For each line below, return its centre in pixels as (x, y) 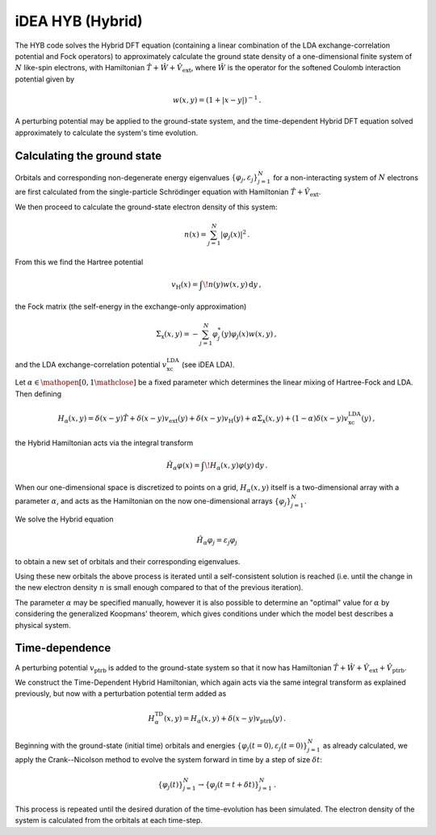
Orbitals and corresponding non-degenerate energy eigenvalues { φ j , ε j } (136, 178)
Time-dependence (63, 648)
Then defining (38, 394)
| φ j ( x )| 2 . (235, 235)
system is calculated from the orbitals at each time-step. (109, 820)
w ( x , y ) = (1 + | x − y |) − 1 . (217, 99)
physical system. (43, 625)
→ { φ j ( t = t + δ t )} (229, 786)
